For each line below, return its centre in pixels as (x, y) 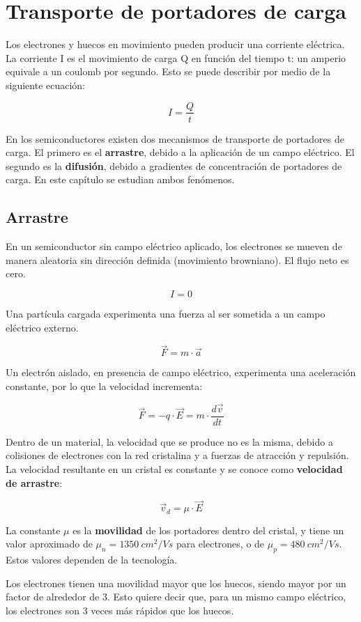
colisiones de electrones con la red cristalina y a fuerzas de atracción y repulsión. (177, 455)
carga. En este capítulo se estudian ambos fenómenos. (120, 179)
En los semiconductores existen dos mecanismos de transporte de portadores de (175, 138)
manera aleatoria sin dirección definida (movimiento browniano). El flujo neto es (177, 259)
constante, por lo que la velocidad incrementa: (104, 386)
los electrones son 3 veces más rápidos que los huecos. (120, 611)
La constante (33, 530)
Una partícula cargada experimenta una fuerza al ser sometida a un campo (166, 313)
